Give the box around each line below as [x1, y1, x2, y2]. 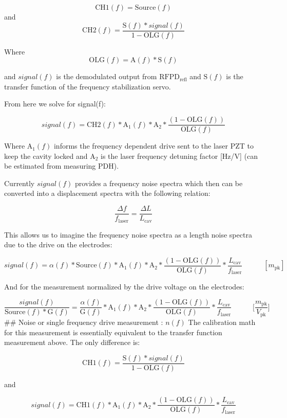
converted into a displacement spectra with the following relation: [4, 188, 211, 198]
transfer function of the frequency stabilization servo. [4, 81, 171, 92]
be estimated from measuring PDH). [4, 160, 119, 171]
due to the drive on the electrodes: [4, 239, 112, 250]
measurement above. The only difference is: [4, 337, 140, 348]
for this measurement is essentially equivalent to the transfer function [4, 326, 222, 337]
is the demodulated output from [56, 71, 157, 82]
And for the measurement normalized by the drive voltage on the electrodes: [4, 281, 244, 292]
